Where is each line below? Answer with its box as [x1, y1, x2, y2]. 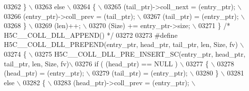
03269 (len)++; [34, 20, 81, 30]
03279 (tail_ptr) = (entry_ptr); [92, 68, 188, 78]
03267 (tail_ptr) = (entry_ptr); [143, 11, 239, 21]
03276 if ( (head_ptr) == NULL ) [75, 58, 178, 68]
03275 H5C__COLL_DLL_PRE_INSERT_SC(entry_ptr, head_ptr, [34, 48, 246, 59]
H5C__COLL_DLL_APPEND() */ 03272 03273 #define [4, 30, 178, 40]
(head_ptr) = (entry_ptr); [4, 68, 84, 78]
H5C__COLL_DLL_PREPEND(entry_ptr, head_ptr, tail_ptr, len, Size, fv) [4, 39, 238, 49]
